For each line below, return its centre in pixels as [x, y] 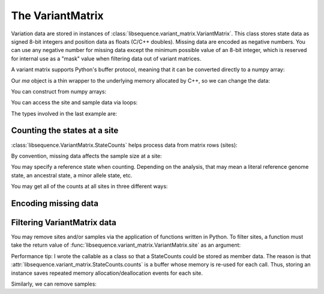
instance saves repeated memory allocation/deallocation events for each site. [107, 273]
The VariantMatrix [58, 16]
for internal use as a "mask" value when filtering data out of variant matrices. [106, 58]
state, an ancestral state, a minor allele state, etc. [72, 175]
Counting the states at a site [65, 131]
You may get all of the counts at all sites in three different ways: [89, 186]
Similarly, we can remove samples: [54, 284]
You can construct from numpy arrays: [59, 91]
